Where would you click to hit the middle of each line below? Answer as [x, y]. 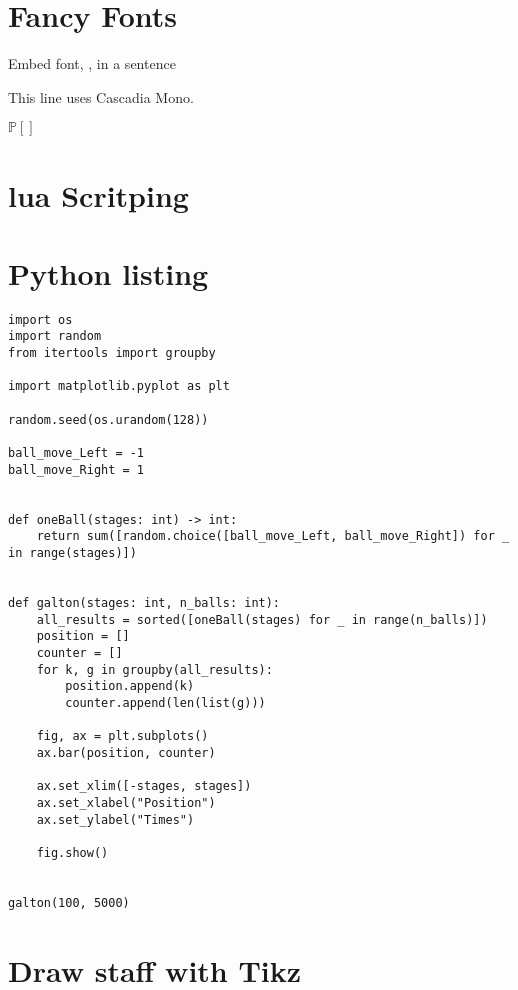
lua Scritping [98, 194]
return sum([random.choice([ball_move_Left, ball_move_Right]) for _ [273, 536]
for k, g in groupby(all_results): [154, 669]
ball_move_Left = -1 [76, 453]
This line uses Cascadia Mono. [101, 96]
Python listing [108, 272]
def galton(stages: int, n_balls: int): [144, 602]
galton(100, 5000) [69, 902]
